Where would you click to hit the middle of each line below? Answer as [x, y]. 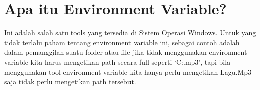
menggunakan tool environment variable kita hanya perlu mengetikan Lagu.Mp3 [128, 72]
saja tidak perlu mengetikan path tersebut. [70, 82]
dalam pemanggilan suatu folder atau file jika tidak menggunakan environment [126, 52]
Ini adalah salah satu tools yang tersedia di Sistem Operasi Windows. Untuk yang [130, 32]
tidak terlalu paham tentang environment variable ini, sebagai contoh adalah [122, 42]
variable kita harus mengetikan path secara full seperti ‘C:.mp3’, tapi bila [117, 62]
